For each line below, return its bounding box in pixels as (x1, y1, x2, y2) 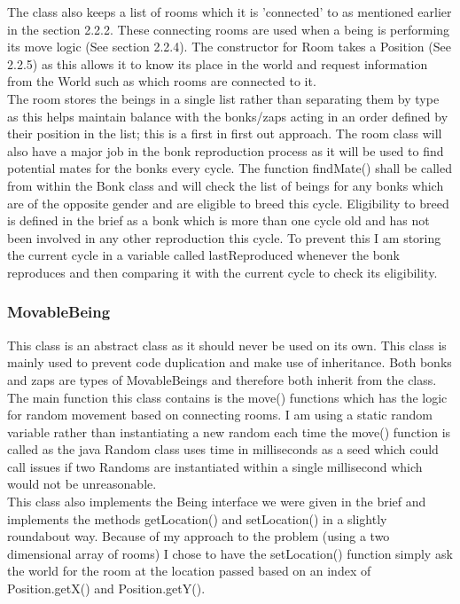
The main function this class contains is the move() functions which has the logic (7, 388, 448, 406)
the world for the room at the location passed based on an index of (7, 561, 371, 580)
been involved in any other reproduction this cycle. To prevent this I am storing (7, 228, 441, 247)
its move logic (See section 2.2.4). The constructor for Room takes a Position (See (7, 37, 451, 56)
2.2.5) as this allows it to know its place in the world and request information (7, 54, 428, 73)
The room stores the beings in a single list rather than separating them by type (7, 89, 440, 107)
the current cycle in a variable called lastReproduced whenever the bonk (7, 246, 401, 264)
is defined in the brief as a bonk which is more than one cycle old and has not (7, 211, 430, 230)
